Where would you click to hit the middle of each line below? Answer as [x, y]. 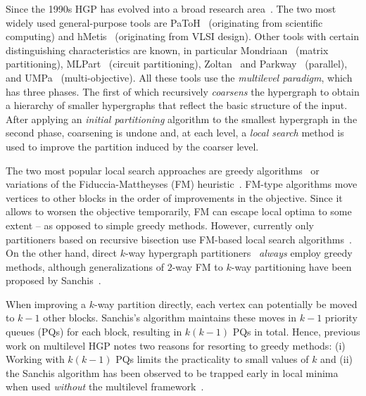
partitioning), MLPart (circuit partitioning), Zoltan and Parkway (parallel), [177, 64]
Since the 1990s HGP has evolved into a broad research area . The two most [171, 8]
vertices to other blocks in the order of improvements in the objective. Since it [174, 197]
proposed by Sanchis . [53, 280]
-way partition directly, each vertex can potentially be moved [226, 304]
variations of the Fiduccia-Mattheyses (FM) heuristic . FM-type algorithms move [182, 184]
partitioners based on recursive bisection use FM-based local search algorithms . [179, 239]
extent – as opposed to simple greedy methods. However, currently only [160, 225]
